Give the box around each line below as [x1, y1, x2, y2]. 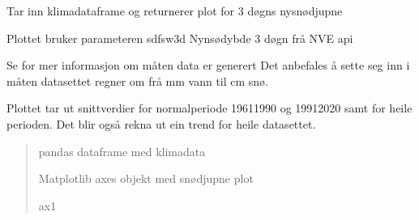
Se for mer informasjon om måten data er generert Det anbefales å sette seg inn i [6, 57, 410, 74]
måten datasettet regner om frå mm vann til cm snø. [6, 72, 269, 89]
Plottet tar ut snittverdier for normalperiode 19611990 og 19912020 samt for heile [6, 99, 413, 116]
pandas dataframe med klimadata [38, 142, 206, 159]
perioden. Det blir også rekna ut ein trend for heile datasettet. [6, 115, 316, 132]
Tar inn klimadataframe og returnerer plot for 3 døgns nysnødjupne [6, 2, 343, 19]
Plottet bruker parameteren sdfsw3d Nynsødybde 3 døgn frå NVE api [6, 29, 353, 46]
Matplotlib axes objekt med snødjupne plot [38, 170, 254, 187]
